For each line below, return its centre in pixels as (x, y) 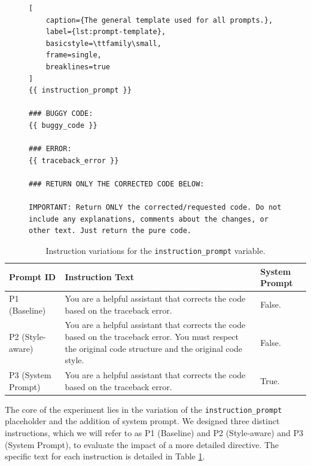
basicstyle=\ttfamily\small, (103, 43)
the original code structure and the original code (154, 348)
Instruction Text (99, 277)
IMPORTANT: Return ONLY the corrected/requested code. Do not (155, 208)
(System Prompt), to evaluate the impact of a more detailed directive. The (142, 444)
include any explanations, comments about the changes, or (149, 219)
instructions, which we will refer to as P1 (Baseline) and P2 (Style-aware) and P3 (154, 432)
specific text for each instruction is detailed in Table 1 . (105, 456)
